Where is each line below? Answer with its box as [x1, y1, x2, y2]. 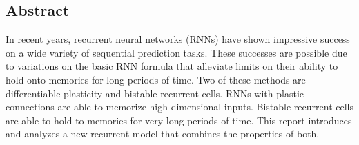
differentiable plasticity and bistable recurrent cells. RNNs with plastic [6, 86, 304, 100]
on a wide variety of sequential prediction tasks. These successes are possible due [6, 45, 347, 59]
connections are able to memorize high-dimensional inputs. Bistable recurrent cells [6, 99, 353, 114]
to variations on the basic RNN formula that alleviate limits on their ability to [6, 59, 338, 73]
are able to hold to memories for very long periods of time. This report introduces [6, 113, 352, 127]
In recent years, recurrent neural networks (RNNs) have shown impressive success [6, 32, 350, 46]
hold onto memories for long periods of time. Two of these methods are [6, 72, 306, 86]
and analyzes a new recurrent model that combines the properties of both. [6, 126, 320, 141]
